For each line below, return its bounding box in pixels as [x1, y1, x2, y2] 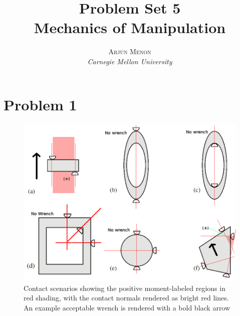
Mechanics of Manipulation [34, 17, 226, 38]
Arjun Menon [108, 46, 151, 57]
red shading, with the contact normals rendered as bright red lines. [24, 292, 229, 303]
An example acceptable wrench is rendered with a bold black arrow [24, 302, 230, 313]
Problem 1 [4, 94, 77, 114]
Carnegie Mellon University [87, 56, 172, 66]
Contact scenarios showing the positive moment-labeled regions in [24, 282, 225, 293]
